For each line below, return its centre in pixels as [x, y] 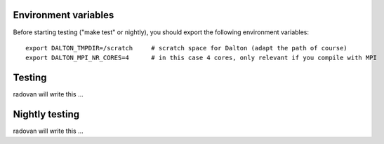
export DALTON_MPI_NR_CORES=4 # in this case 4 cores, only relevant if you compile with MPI [201, 58]
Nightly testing [46, 114]
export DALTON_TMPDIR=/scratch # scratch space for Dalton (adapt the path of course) [186, 48]
